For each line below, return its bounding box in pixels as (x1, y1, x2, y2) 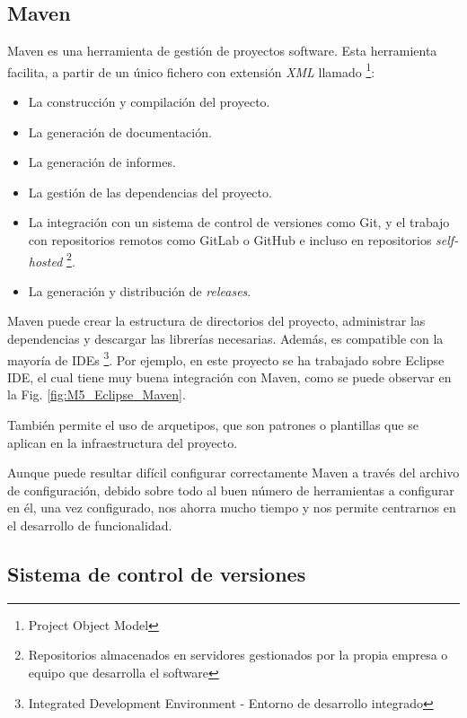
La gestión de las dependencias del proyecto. (28, 182, 272, 201)
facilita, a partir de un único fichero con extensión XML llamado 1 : (7, 59, 375, 81)
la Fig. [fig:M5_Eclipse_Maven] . (7, 385, 186, 404)
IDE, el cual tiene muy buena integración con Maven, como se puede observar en (7, 367, 452, 386)
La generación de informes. (28, 153, 176, 171)
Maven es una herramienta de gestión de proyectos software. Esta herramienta (7, 41, 437, 60)
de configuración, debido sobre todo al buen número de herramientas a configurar (7, 480, 454, 499)
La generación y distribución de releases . (28, 281, 251, 300)
